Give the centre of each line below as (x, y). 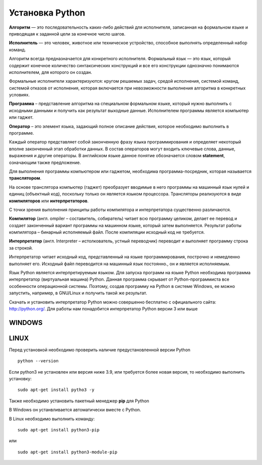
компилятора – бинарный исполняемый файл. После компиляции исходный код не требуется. (107, 232)
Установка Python (47, 13)
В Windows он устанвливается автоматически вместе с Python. (75, 410)
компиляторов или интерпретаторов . (49, 201)
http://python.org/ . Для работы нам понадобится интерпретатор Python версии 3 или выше (103, 309)
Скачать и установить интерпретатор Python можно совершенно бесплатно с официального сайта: (113, 302)
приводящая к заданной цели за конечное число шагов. (67, 34)
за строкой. (21, 248)
